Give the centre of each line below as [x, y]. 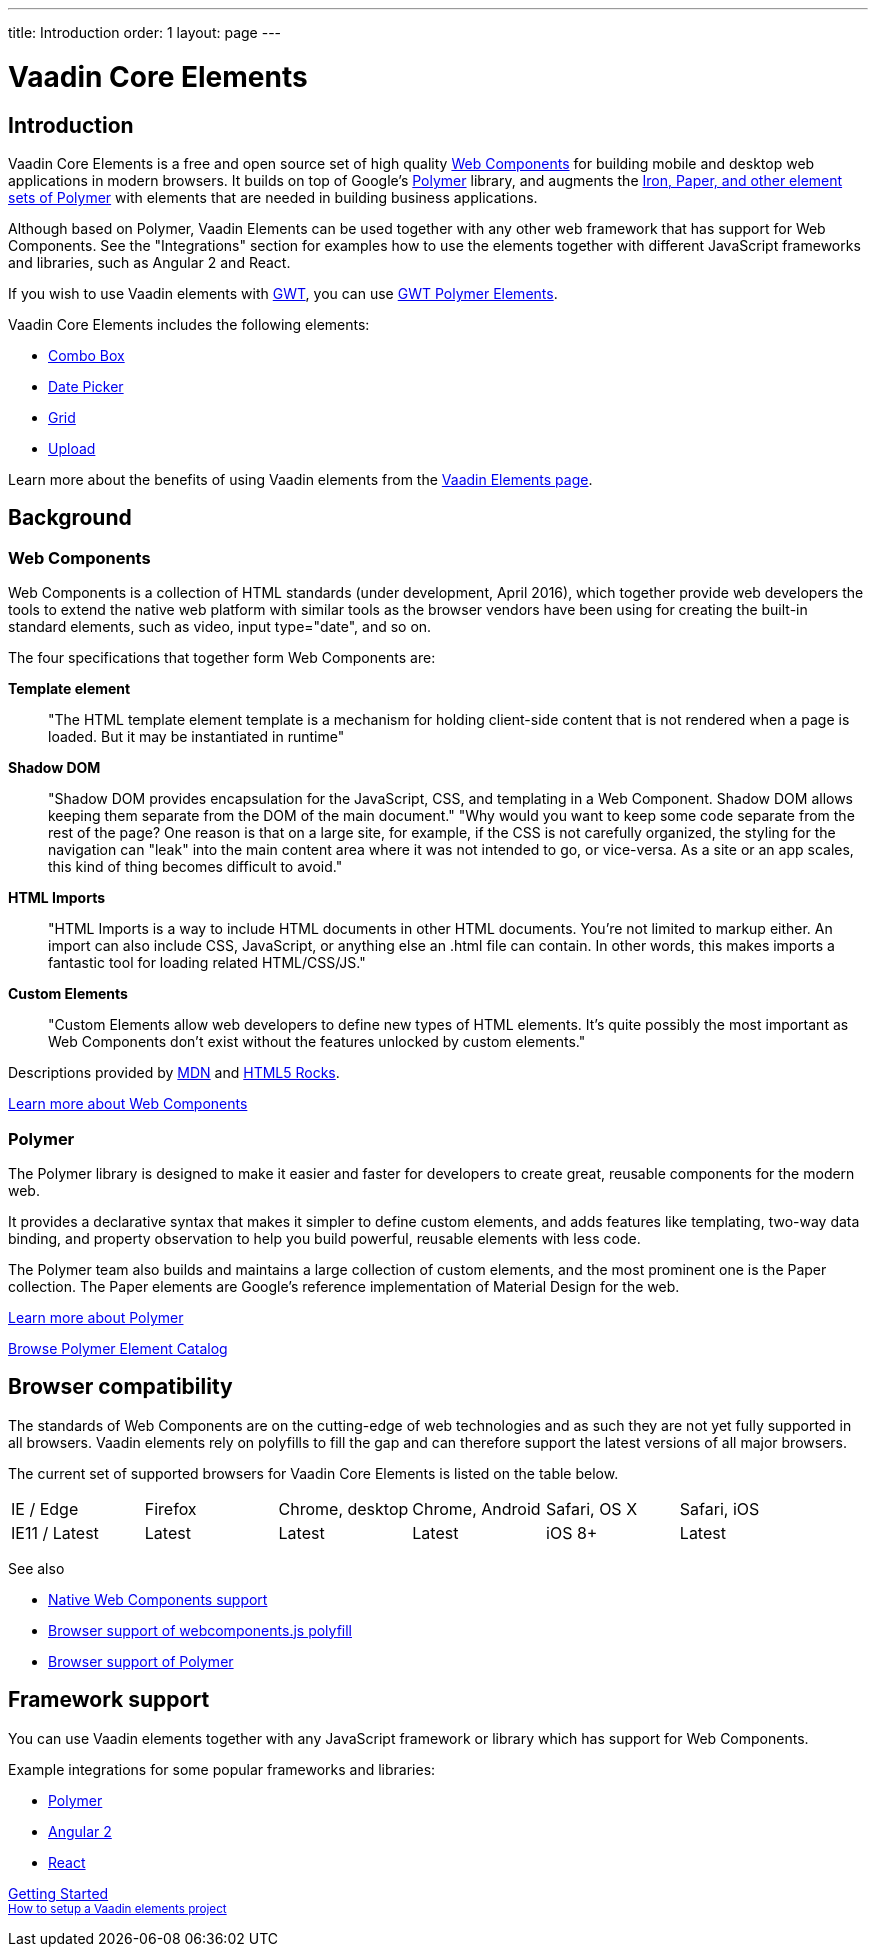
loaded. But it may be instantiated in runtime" [196, 737]
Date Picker [86, 386]
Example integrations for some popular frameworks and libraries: [222, 1769]
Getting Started [58, 1893]
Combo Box [86, 355]
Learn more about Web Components [128, 1104]
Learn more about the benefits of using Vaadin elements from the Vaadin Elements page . [300, 479]
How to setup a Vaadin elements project [117, 1908]
